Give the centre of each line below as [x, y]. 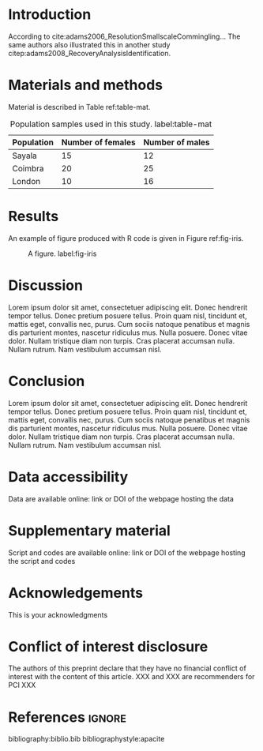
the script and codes [42, 561]
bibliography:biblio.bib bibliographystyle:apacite [86, 739]
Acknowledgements [76, 593]
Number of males [177, 142]
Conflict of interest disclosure [108, 646]
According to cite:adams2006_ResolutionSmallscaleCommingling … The [124, 36]
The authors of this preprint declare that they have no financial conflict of [127, 668]
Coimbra [28, 168]
